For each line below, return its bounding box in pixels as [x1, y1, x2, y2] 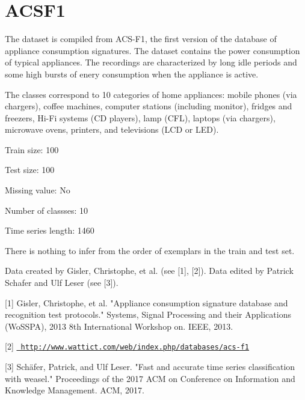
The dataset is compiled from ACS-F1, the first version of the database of [5, 32, 277, 45]
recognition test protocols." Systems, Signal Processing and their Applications [5, 308, 291, 321]
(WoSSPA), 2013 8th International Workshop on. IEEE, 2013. [5, 320, 233, 332]
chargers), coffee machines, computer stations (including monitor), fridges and [5, 100, 292, 112]
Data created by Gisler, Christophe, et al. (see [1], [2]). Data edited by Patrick [5, 264, 294, 277]
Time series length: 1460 [5, 224, 94, 237]
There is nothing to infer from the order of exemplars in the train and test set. [5, 244, 295, 256]
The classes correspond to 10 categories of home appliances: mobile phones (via [5, 88, 297, 100]
